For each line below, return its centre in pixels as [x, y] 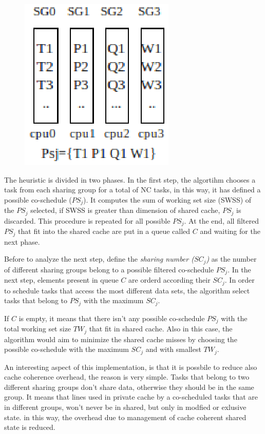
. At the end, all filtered [221, 220]
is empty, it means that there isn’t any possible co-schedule [112, 318]
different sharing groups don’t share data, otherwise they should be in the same [129, 387]
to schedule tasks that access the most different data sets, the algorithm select [127, 290]
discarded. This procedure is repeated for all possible [87, 220]
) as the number [231, 259]
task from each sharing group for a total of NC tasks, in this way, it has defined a [132, 190]
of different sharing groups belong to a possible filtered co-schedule [109, 269]
